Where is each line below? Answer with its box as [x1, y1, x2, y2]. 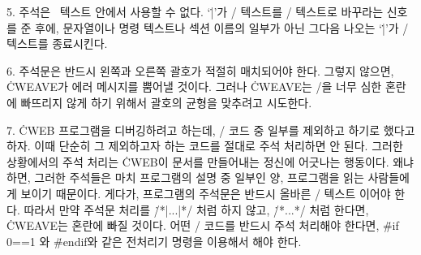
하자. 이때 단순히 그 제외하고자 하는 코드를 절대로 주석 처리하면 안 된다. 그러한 [6, 137, 403, 154]
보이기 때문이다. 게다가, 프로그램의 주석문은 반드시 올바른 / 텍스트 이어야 [20, 184, 391, 201]
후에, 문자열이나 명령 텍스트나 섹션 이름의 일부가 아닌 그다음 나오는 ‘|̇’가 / [35, 19, 409, 36]
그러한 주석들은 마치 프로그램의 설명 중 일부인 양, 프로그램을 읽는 [34, 169, 364, 186]
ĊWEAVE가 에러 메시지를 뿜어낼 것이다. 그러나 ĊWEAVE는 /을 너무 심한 [6, 78, 382, 95]
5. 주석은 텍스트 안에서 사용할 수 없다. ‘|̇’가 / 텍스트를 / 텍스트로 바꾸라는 [6, 3, 384, 19]
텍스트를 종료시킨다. [6, 35, 108, 52]
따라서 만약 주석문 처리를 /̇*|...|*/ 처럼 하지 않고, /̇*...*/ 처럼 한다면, [24, 201, 369, 218]
